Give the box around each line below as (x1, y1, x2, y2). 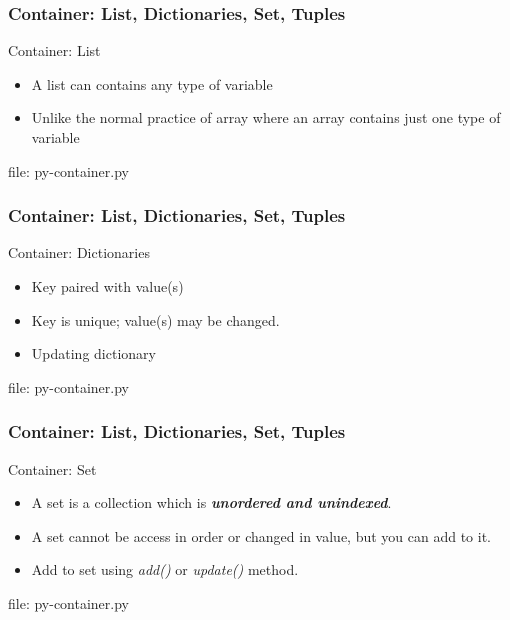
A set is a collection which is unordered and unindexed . (31, 492, 392, 513)
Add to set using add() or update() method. (31, 559, 299, 580)
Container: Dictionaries (8, 242, 150, 263)
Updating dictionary (31, 343, 156, 364)
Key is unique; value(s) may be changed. (31, 309, 280, 330)
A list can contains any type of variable (31, 73, 273, 94)
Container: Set (8, 458, 97, 479)
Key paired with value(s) (31, 276, 184, 296)
